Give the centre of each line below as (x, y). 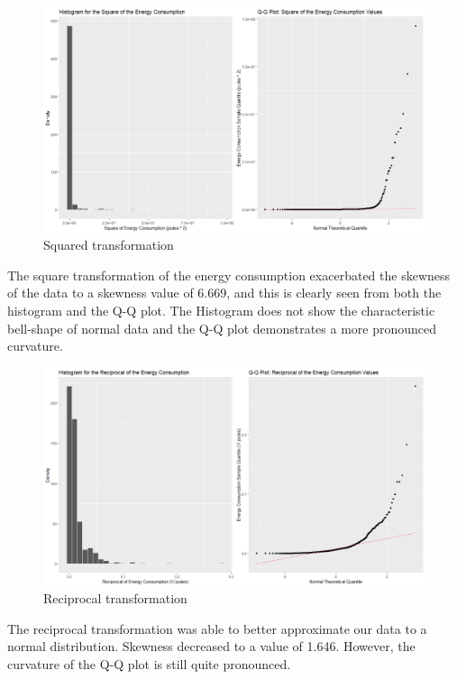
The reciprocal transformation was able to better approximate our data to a (217, 628)
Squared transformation (109, 245)
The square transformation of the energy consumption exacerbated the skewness (229, 275)
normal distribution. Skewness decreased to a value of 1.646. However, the (211, 646)
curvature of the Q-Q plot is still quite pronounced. (149, 664)
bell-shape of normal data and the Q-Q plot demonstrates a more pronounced (222, 328)
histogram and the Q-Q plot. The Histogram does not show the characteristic (221, 311)
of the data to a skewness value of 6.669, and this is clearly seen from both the (224, 293)
